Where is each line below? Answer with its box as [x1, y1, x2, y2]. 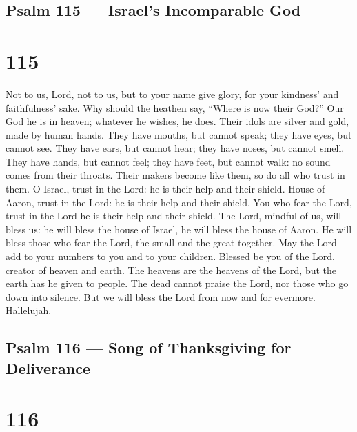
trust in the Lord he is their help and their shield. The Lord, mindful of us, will [6, 208, 342, 223]
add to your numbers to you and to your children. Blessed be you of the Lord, [6, 249, 336, 264]
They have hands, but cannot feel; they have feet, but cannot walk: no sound [6, 154, 331, 168]
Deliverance [6, 357, 91, 378]
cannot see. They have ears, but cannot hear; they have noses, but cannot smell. [6, 141, 345, 155]
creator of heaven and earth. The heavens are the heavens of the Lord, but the [6, 262, 337, 277]
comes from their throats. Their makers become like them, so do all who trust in [6, 168, 345, 182]
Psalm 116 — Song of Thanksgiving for [6, 337, 292, 358]
